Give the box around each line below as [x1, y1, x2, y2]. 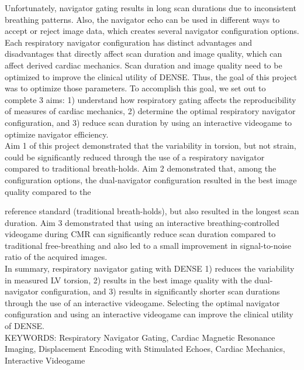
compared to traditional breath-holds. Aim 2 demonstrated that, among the [5, 162, 277, 174]
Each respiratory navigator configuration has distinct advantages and [5, 36, 253, 48]
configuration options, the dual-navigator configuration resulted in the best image [5, 173, 297, 186]
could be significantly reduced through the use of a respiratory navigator [5, 150, 265, 163]
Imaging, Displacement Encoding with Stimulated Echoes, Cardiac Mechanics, [5, 342, 285, 355]
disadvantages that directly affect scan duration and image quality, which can [5, 47, 282, 60]
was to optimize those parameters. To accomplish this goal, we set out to [5, 82, 266, 94]
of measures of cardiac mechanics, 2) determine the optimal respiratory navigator [5, 105, 296, 117]
